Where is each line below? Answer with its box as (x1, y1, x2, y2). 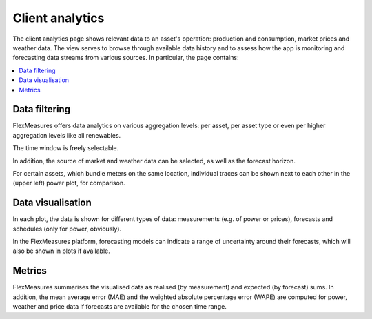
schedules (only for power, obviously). (12, 225, 122, 233)
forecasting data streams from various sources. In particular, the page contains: (12, 54, 239, 62)
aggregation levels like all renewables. (12, 131, 121, 139)
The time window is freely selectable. (12, 144, 119, 152)
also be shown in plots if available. (12, 247, 110, 255)
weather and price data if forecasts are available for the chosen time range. (12, 302, 227, 311)
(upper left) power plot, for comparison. (12, 179, 125, 187)
